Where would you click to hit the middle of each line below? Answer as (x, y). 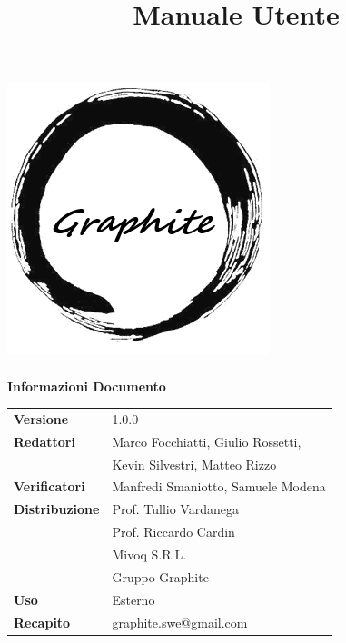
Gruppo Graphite (160, 576)
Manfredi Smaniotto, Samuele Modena (219, 486)
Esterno (133, 599)
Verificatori (49, 486)
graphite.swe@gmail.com (180, 622)
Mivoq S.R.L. (149, 554)
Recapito (42, 622)
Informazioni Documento (87, 386)
